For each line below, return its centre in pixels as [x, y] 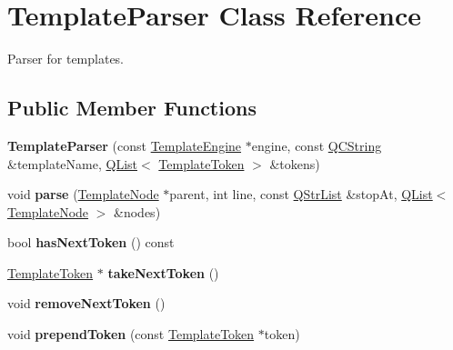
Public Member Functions [132, 108]
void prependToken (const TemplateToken [131, 334]
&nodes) [137, 211]
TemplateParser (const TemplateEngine [125, 145]
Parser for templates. [66, 59]
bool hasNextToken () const [91, 242]
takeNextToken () [163, 272]
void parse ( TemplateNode [83, 194]
